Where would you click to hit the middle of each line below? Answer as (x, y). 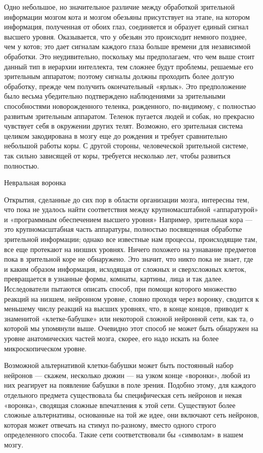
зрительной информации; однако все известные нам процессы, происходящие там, (131, 239)
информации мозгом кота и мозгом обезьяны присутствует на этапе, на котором (127, 16)
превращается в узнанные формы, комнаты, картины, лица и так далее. (114, 279)
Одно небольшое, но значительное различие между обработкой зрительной (120, 7)
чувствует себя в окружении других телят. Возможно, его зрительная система (124, 126)
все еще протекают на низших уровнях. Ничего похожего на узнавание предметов (130, 249)
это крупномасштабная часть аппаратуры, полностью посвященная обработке (123, 229)
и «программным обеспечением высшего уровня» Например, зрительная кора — (128, 219)
